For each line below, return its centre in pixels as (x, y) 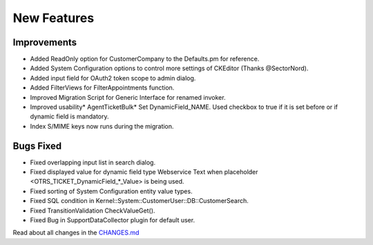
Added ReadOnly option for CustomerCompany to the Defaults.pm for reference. (145, 59)
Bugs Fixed (37, 146)
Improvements (45, 42)
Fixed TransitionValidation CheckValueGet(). (93, 211)
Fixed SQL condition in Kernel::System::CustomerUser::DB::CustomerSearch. (139, 201)
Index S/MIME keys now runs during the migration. (102, 126)
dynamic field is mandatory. (70, 116)
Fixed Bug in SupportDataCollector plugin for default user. (113, 220)
